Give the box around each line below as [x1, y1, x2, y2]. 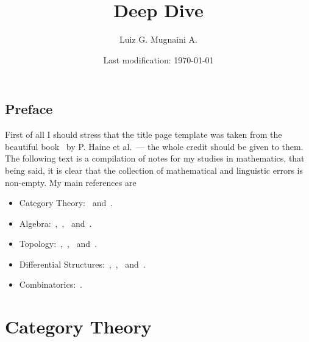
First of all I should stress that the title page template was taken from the [5, 128, 282, 141]
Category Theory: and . [19, 196, 113, 209]
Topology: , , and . [19, 237, 98, 250]
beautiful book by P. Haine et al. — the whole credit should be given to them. [5, 140, 304, 152]
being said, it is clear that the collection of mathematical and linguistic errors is [5, 163, 303, 176]
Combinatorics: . [19, 278, 82, 291]
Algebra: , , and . [19, 216, 92, 229]
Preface [5, 99, 53, 118]
